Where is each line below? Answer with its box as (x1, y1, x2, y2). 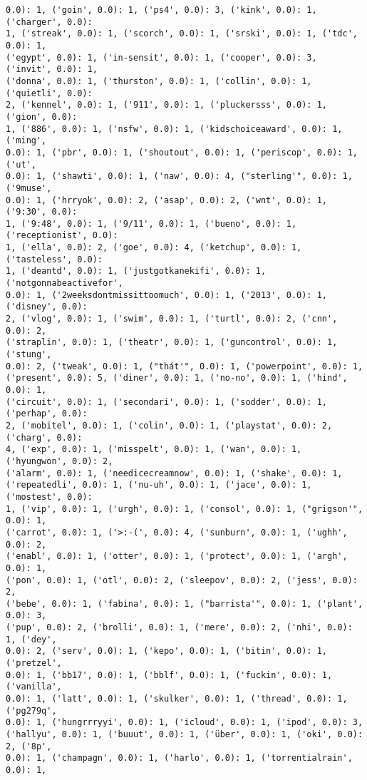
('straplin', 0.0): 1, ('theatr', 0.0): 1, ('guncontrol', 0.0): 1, (6, 337, 338, 348)
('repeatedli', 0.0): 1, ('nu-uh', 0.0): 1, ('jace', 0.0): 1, (6, 480, 312, 491)
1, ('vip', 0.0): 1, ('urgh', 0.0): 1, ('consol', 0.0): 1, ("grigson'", (6, 503, 363, 514)
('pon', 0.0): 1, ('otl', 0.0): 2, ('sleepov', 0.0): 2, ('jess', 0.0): (6, 575, 358, 585)
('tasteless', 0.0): (6, 254, 103, 265)
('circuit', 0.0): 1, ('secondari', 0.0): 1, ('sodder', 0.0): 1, (6, 396, 328, 407)
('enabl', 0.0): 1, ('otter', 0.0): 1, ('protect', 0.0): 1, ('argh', (6, 551, 348, 562)
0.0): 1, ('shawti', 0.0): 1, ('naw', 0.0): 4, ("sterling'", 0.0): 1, (6, 171, 353, 182)
